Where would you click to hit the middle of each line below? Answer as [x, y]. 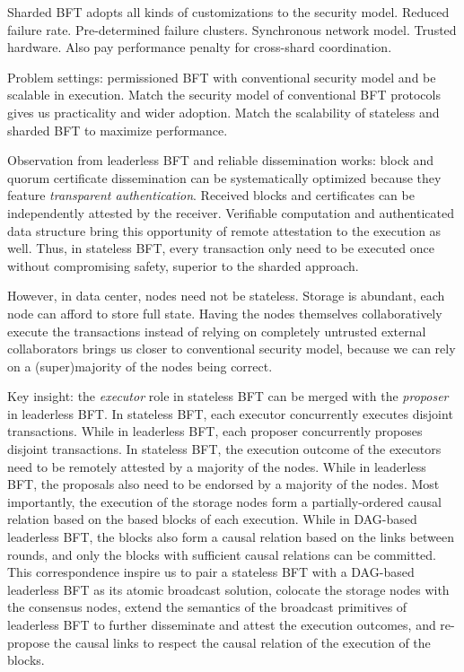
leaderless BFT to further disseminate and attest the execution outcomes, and [222, 624]
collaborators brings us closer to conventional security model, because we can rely [232, 349]
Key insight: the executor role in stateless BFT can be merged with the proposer [228, 396]
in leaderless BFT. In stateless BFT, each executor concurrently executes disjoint [230, 413]
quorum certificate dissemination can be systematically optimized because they [224, 177]
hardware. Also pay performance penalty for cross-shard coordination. [200, 47]
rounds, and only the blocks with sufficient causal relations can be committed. [222, 554]
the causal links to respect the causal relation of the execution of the [242, 642]
